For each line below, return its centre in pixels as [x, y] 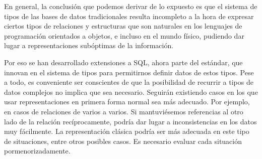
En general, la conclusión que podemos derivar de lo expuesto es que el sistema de [131, 6]
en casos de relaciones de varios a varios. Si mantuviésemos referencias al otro [124, 111]
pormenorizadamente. [37, 151]
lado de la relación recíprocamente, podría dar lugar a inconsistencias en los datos [130, 121]
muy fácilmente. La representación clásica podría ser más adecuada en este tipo [127, 131]
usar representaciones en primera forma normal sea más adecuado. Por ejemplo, [127, 102]
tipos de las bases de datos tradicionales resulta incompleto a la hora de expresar [129, 16]
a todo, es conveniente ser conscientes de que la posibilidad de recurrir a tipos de [129, 82]
